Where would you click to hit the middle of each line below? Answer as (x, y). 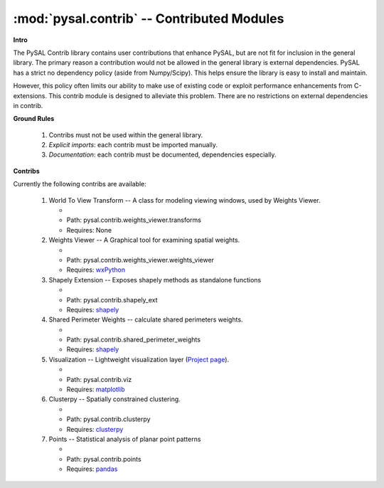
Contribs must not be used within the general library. (126, 134)
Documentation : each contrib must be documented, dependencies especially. (162, 155)
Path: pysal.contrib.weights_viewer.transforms (134, 220)
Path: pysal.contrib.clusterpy (108, 419)
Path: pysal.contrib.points (104, 459)
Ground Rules (34, 119)
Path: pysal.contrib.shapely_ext (112, 299)
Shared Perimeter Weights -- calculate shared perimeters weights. (146, 319)
